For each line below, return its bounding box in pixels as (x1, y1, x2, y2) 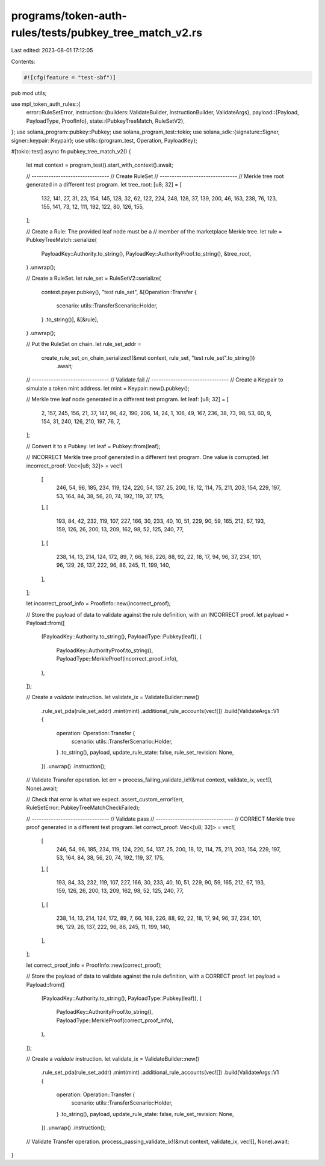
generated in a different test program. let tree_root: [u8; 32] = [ (26, 181, 182, 188)
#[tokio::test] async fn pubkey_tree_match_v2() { (11, 148, 131, 155)
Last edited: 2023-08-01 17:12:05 (11, 47, 93, 54)
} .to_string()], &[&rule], (41, 316, 99, 323)
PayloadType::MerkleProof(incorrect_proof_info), (56, 655, 178, 662)
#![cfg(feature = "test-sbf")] (23, 74, 117, 81)
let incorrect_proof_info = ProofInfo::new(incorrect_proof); (26, 600, 171, 607)
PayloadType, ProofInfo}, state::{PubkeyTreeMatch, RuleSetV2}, (26, 117, 185, 125)
